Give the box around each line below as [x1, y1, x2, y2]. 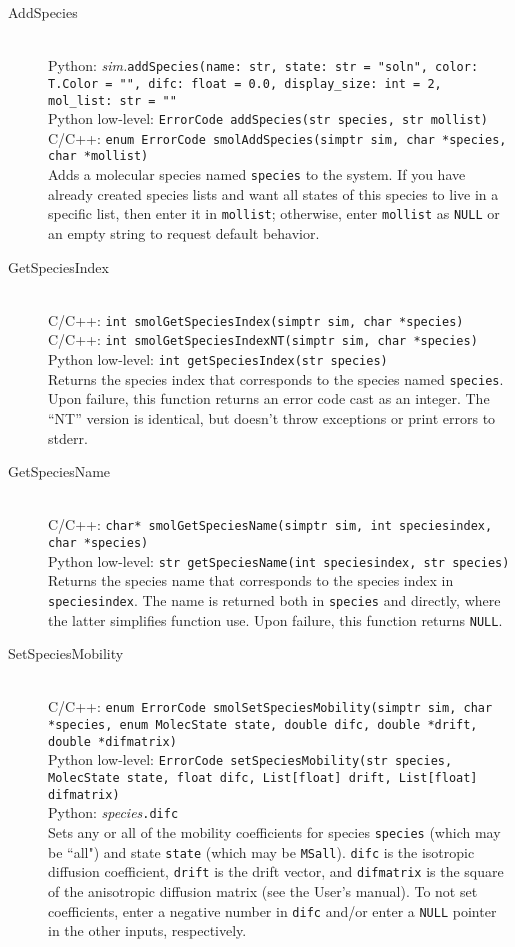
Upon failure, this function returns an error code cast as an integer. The [48, 388, 490, 409]
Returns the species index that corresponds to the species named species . [48, 368, 504, 389]
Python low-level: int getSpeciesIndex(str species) [48, 349, 388, 370]
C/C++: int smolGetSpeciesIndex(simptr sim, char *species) [48, 309, 464, 330]
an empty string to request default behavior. [48, 223, 320, 244]
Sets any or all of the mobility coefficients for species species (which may [48, 822, 501, 843]
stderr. [48, 427, 88, 448]
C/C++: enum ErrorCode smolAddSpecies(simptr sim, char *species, [48, 127, 507, 148]
